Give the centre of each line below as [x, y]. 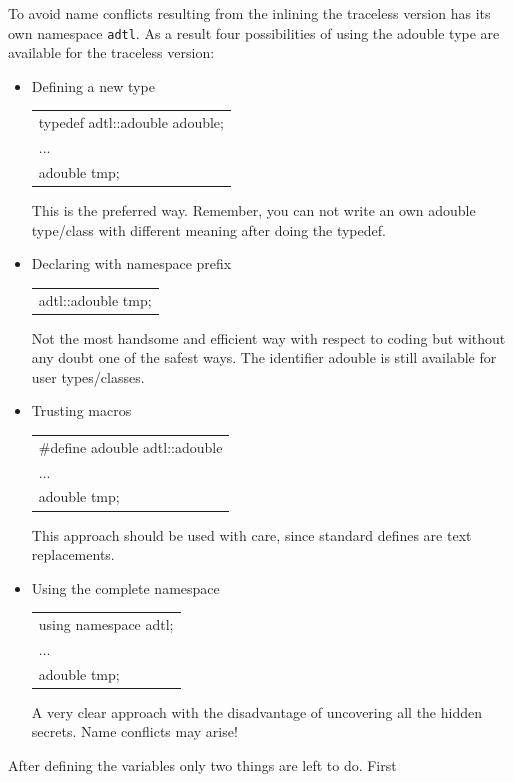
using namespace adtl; [106, 624]
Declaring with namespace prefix [131, 263]
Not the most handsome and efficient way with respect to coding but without [268, 337]
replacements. [73, 554]
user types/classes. [88, 376]
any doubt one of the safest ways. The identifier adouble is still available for [264, 357]
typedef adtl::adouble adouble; [131, 122]
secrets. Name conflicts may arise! [134, 731]
